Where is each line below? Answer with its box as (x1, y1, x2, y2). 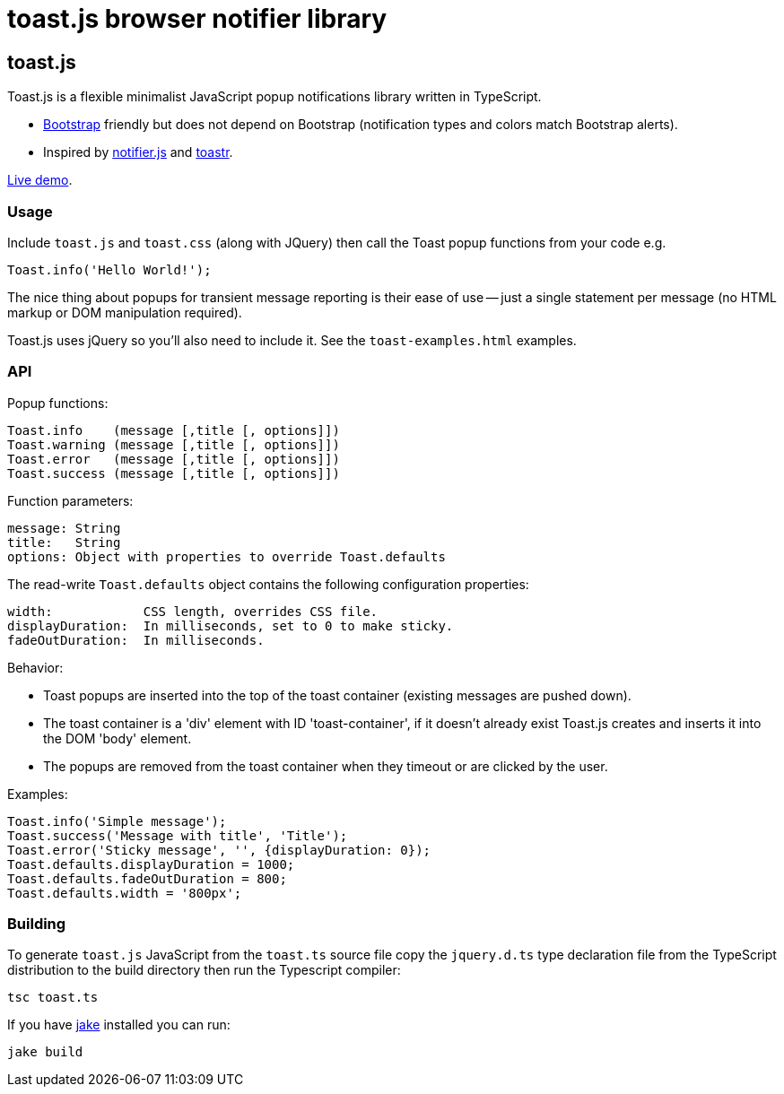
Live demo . (7, 172, 73, 188)
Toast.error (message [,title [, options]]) (7, 451, 340, 466)
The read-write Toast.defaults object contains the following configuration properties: (7, 576, 529, 592)
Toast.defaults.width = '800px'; (7, 885, 242, 900)
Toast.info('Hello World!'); (7, 262, 212, 277)
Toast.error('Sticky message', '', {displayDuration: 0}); (7, 842, 431, 857)
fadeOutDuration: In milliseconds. (7, 632, 265, 647)
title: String (7, 534, 121, 550)
